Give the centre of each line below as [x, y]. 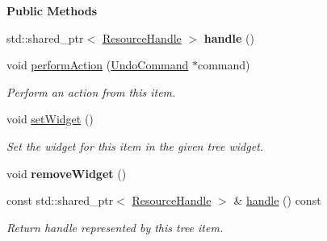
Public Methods [52, 10]
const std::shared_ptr [60, 200]
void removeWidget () [67, 173]
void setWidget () [50, 119]
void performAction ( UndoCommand [98, 65]
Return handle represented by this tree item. [115, 227]
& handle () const [277, 200]
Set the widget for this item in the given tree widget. [135, 145]
